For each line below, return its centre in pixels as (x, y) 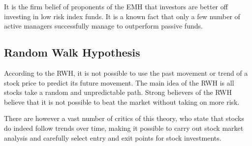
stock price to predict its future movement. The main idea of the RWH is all (119, 82)
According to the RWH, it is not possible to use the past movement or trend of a (126, 73)
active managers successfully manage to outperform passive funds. (103, 26)
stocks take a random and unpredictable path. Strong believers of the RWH (118, 92)
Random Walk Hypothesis (72, 52)
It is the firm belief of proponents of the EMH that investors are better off (116, 6)
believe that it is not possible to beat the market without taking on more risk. (122, 102)
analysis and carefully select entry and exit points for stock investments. (113, 137)
